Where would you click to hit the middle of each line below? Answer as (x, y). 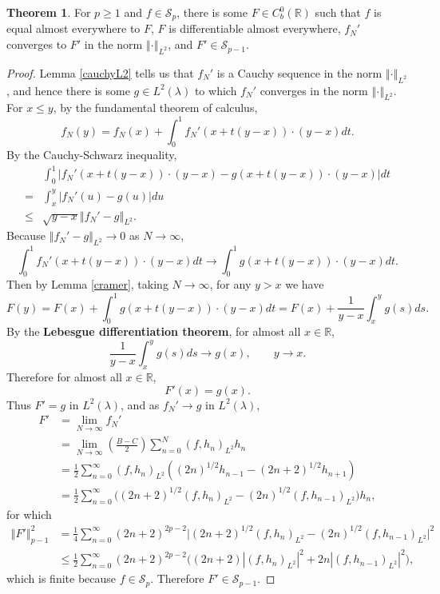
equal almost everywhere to (73, 28)
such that (338, 12)
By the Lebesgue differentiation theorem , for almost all (154, 331)
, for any (230, 284)
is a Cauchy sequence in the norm (299, 72)
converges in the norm (314, 90)
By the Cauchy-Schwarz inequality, (92, 155)
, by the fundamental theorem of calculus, (155, 108)
